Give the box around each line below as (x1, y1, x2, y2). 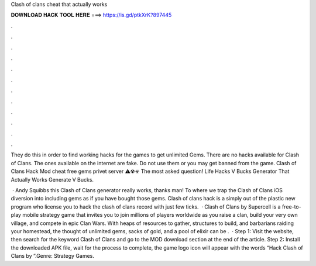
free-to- (281, 203, 301, 210)
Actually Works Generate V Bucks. (11, 176, 94, 183)
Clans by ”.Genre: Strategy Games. (11, 253, 95, 260)
